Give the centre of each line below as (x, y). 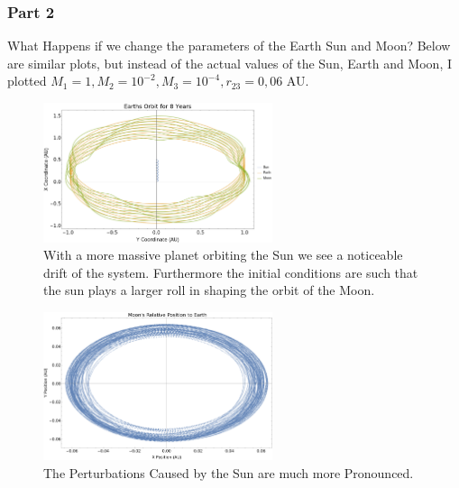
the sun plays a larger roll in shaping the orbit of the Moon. (209, 290)
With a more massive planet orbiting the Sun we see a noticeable (223, 255)
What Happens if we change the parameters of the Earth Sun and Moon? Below (229, 46)
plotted (27, 81)
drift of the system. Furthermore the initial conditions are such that (231, 272)
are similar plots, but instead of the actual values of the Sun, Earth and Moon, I (229, 63)
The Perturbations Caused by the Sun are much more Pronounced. (229, 472)
